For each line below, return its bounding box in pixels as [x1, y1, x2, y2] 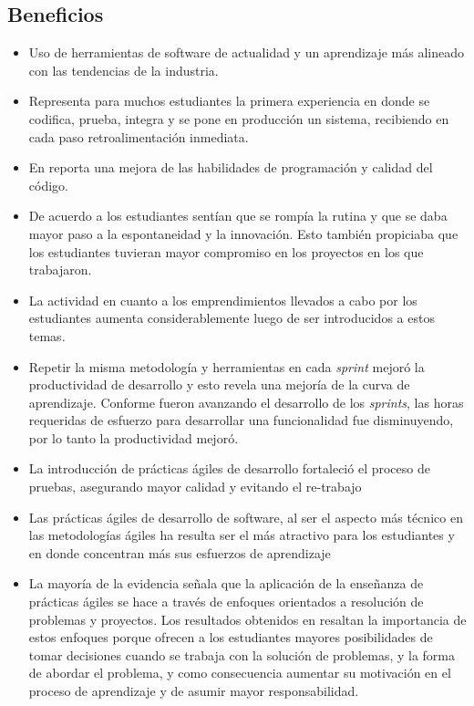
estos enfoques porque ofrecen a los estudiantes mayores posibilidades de [28, 628, 433, 647]
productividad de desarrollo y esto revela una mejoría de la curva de [28, 375, 410, 394]
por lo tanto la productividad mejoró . [28, 428, 239, 447]
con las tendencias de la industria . [28, 60, 219, 79]
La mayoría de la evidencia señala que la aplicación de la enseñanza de [28, 574, 424, 593]
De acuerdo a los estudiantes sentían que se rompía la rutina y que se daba [28, 206, 448, 225]
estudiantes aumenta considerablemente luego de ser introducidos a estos [28, 308, 435, 327]
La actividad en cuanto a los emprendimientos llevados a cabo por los [28, 290, 417, 309]
